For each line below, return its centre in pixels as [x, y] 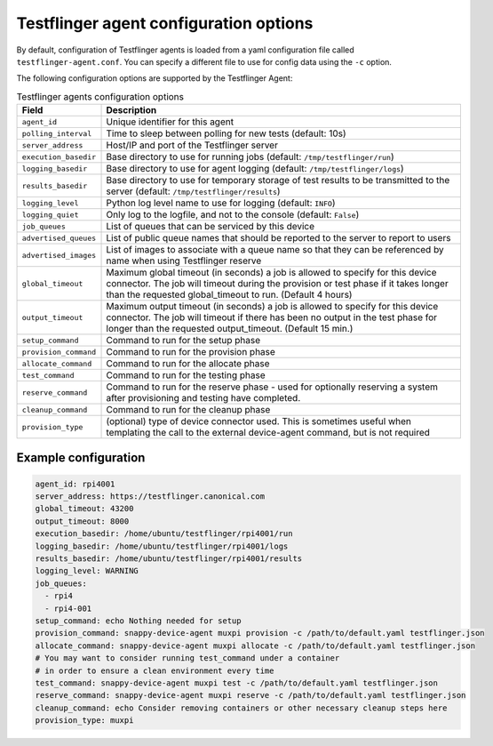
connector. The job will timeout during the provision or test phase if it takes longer [277, 284]
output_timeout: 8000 [82, 521]
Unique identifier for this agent [170, 122]
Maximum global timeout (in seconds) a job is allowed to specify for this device [271, 273]
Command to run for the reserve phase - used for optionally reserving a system [272, 387]
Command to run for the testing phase [186, 375]
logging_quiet [50, 215]
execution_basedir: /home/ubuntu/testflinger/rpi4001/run [164, 534]
